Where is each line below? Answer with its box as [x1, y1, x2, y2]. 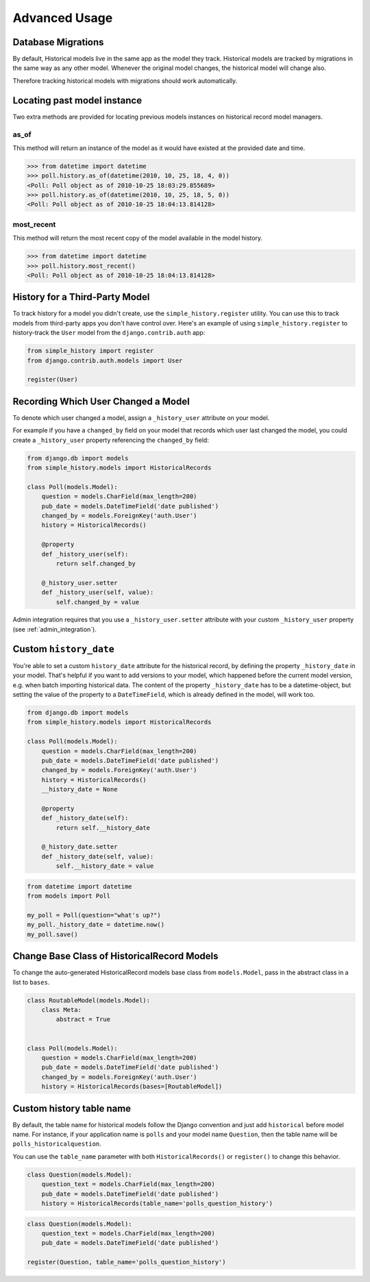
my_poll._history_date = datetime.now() [27, 921, 164, 928]
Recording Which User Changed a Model [12, 395, 190, 407]
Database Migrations [12, 36, 104, 48]
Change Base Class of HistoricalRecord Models [12, 950, 219, 962]
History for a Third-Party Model [12, 291, 150, 303]
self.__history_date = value [56, 862, 154, 870]
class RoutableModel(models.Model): [27, 996, 151, 1004]
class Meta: [41, 1006, 82, 1013]
